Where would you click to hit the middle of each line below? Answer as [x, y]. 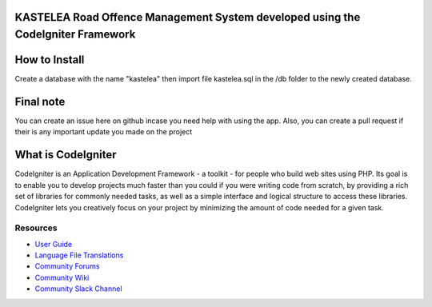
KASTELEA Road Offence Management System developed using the [188, 17]
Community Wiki [62, 277]
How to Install [50, 60]
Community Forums [67, 266]
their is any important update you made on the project [104, 132]
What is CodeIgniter [66, 155]
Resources [36, 228]
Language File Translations [79, 255]
